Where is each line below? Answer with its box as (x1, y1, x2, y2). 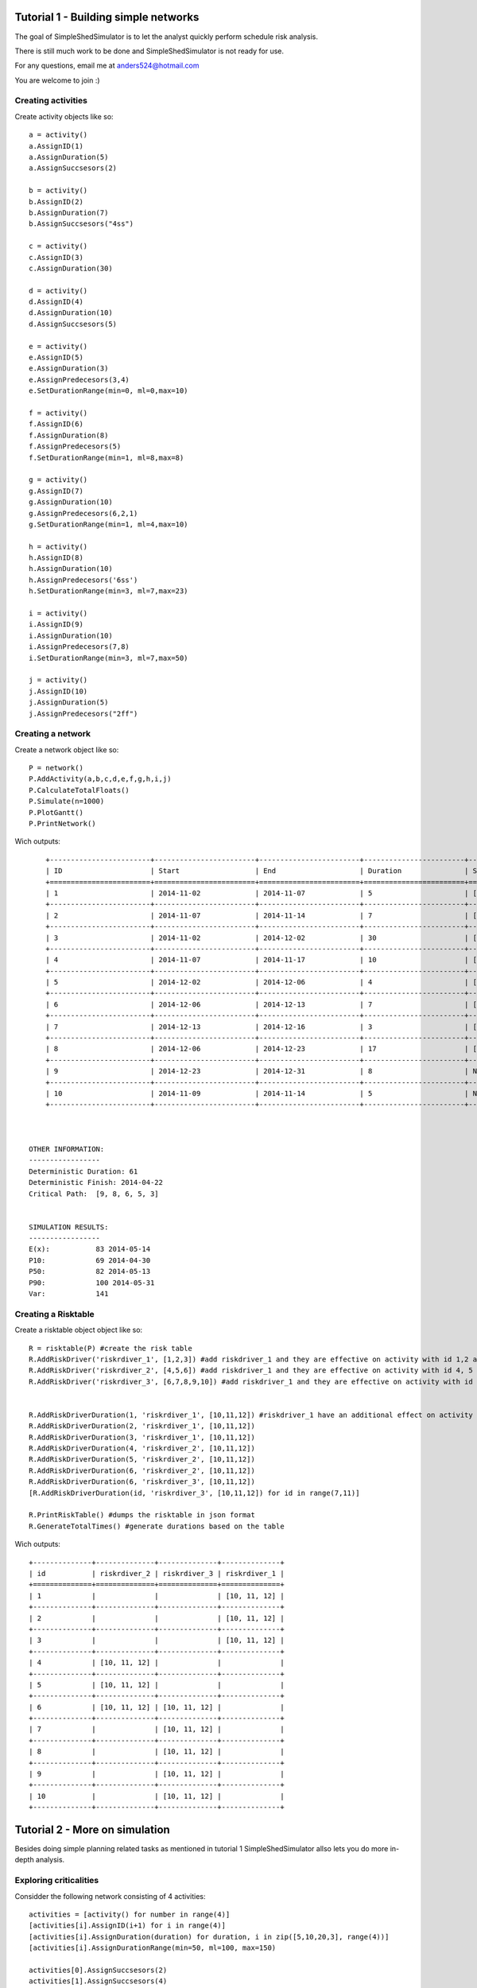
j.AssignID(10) (29, 686, 88, 696)
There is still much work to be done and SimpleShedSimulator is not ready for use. (14, 46, 285, 56)
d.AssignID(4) (29, 297, 83, 306)
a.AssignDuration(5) (29, 153, 109, 161)
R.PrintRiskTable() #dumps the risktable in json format (29, 1511, 256, 1520)
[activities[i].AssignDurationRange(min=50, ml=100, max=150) (29, 1943, 277, 1952)
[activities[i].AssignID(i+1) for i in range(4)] (29, 1921, 227, 1930)
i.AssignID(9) (29, 620, 83, 629)
